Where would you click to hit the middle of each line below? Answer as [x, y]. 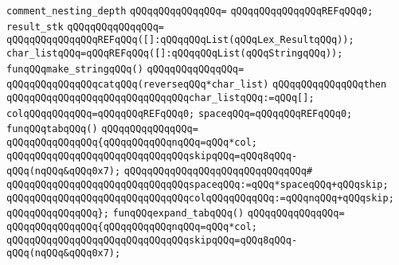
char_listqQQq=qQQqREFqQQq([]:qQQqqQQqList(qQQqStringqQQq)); [175, 53]
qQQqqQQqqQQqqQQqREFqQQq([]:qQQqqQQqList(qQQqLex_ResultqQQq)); [180, 40]
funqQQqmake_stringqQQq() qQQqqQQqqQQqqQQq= [125, 69]
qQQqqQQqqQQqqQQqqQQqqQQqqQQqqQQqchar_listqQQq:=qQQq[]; [160, 97]
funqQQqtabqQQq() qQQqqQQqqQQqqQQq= [102, 129]
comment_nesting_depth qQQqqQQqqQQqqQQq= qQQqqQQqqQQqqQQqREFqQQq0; [190, 11]
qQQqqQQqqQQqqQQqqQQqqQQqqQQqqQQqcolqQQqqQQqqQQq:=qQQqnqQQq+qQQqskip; [200, 198]
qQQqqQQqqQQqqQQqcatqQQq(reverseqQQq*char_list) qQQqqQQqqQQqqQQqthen [197, 85]
